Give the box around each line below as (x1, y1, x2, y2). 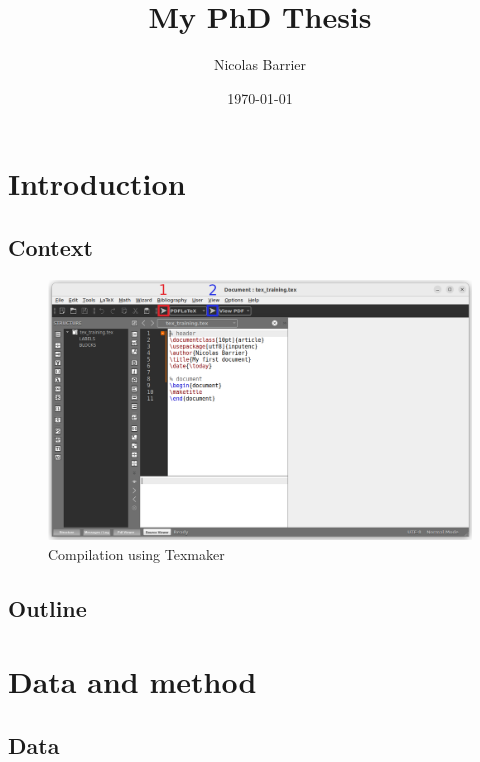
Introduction (8, 163, 186, 204)
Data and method (8, 661, 257, 702)
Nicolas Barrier (213, 54, 307, 75)
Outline (8, 592, 87, 623)
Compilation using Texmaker (48, 543, 225, 564)
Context (8, 231, 93, 262)
